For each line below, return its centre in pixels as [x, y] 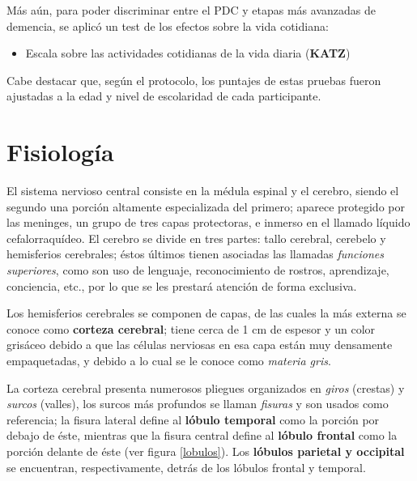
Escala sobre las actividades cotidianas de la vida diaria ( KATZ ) [188, 53]
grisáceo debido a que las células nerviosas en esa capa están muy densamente [200, 345]
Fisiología [60, 152]
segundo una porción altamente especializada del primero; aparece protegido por [206, 206]
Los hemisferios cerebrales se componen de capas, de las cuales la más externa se [206, 313]
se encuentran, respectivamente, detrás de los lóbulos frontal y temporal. [186, 467]
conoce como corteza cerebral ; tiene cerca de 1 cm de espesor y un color [191, 328]
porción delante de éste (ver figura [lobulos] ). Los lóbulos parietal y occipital [206, 451]
